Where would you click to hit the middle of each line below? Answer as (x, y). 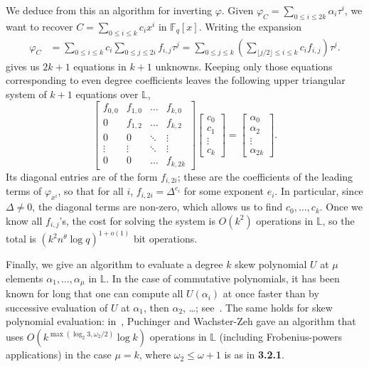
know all (24, 220)
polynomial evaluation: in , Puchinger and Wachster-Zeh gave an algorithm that (181, 321)
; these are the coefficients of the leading (265, 176)
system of (26, 94)
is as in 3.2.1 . (254, 355)
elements (25, 278)
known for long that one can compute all (95, 293)
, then (156, 307)
